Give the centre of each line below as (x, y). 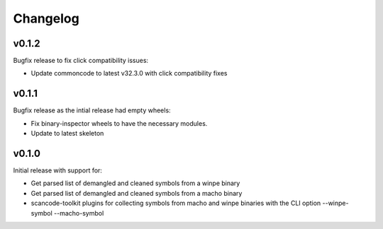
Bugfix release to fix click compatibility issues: (81, 61)
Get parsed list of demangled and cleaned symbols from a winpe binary (135, 183)
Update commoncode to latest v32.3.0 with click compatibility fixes (129, 74)
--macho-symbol (79, 213)
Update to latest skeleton (67, 134)
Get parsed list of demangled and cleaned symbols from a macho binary (137, 193)
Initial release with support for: (58, 170)
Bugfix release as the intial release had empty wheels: (92, 110)
